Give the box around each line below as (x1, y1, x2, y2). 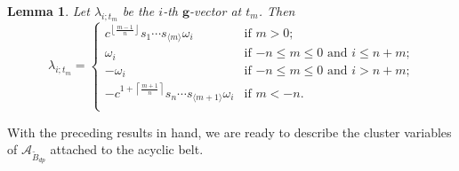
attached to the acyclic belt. (50, 140, 204, 159)
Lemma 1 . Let (7, 2, 90, 19)
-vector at (189, 2, 242, 19)
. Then (258, 2, 295, 19)
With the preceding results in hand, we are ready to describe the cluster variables (7, 122, 452, 141)
